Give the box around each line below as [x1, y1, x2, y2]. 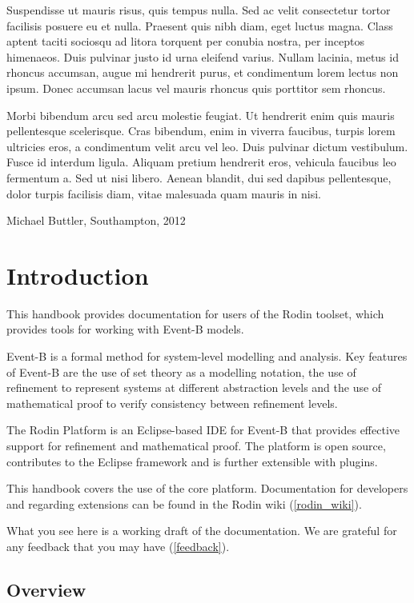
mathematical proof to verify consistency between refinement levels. [6, 394, 338, 411]
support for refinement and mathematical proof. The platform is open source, [6, 437, 386, 453]
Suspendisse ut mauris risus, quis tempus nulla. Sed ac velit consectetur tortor [6, 2, 391, 18]
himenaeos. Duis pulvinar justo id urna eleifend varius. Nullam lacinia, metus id [6, 48, 399, 65]
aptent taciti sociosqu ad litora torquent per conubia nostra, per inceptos [6, 33, 364, 50]
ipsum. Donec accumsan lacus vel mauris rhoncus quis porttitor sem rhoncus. [6, 79, 386, 96]
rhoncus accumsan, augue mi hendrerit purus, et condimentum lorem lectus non [6, 64, 399, 81]
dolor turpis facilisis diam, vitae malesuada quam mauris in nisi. [6, 185, 321, 202]
